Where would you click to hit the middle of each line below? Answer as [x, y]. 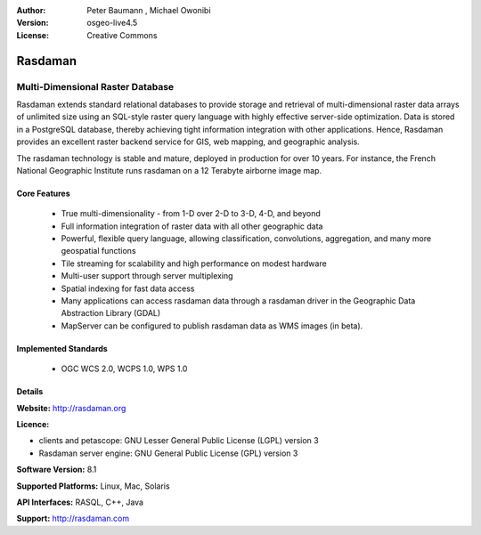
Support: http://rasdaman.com [73, 519]
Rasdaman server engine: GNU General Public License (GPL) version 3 [168, 453]
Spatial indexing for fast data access [128, 288]
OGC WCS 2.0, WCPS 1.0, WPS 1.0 [124, 369]
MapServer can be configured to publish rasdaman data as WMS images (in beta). [212, 326]
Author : [31, 10]
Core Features [43, 193]
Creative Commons [122, 35]
